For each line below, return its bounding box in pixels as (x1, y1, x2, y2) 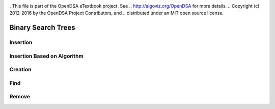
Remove (9, 93, 31, 100)
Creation (9, 66, 32, 73)
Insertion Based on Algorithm (9, 52, 84, 60)
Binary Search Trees (9, 23, 76, 32)
